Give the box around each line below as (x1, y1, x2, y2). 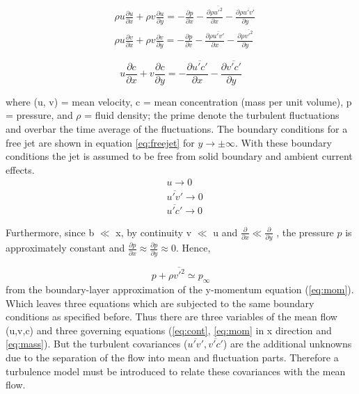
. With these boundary (234, 135, 332, 149)
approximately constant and (6, 240, 125, 255)
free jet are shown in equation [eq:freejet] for (6, 135, 195, 149)
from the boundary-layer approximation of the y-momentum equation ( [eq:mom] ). (6, 282, 354, 297)
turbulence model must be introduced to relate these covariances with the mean (6, 363, 346, 378)
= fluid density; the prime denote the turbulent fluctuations (84, 108, 340, 122)
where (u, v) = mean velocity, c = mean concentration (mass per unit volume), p (6, 94, 352, 108)
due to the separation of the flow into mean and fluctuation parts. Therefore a (6, 350, 339, 365)
